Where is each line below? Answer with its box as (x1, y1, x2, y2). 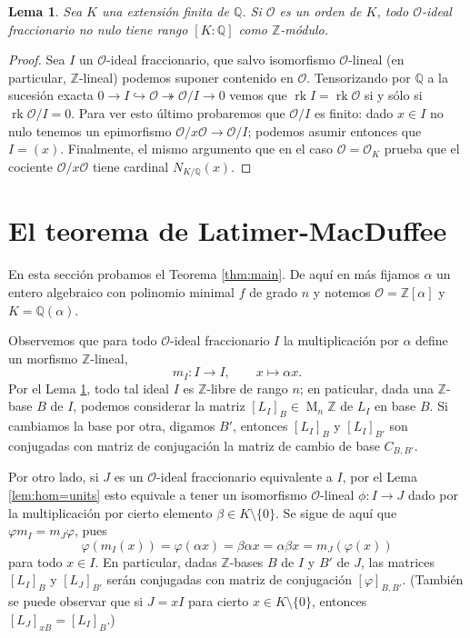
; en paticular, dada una (299, 378, 434, 397)
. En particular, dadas (95, 552, 217, 571)
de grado (249, 282, 298, 301)
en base (375, 396, 416, 415)
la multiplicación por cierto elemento (8, 503, 213, 522)
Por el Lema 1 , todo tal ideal (8, 378, 169, 397)
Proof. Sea (8, 50, 65, 69)
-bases (229, 552, 264, 571)
